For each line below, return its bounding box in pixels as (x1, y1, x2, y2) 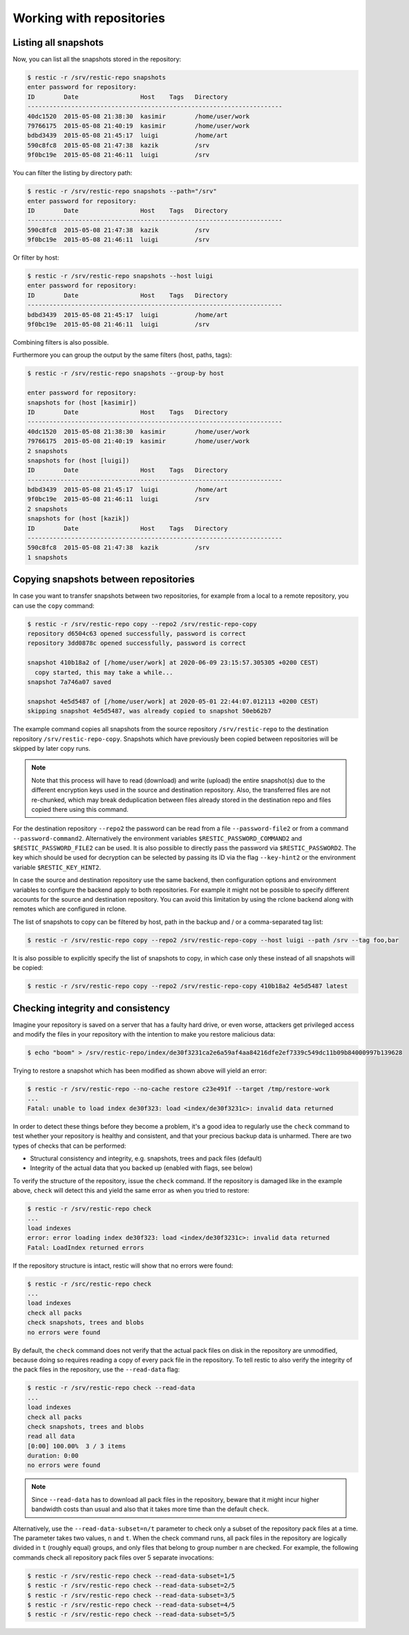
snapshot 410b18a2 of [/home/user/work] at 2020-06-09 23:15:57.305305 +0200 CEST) (27, 659, 319, 667)
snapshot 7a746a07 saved (27, 678, 112, 686)
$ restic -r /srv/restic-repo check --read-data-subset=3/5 (27, 1591, 236, 1599)
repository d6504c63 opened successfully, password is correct (27, 630, 247, 638)
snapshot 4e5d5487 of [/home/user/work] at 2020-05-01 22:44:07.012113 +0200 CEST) (27, 697, 319, 705)
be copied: (12, 964, 44, 972)
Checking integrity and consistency (12, 1002, 171, 1014)
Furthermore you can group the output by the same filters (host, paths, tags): (12, 351, 232, 359)
